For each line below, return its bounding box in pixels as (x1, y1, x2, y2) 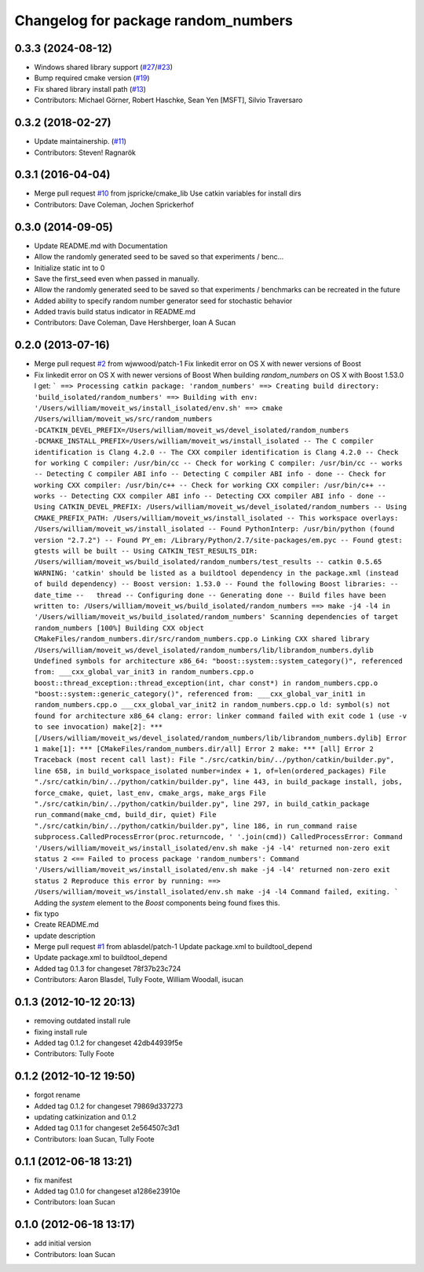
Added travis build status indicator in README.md (34, 307, 196, 317)
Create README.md (34, 920, 100, 929)
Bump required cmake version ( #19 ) (34, 73, 150, 82)
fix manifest (34, 1175, 72, 1185)
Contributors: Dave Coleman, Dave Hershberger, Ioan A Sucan (34, 318, 236, 328)
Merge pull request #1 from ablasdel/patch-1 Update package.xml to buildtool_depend (34, 942, 313, 951)
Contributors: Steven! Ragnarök (34, 148, 137, 157)
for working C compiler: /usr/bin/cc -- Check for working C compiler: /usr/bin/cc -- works (34, 458, 404, 467)
